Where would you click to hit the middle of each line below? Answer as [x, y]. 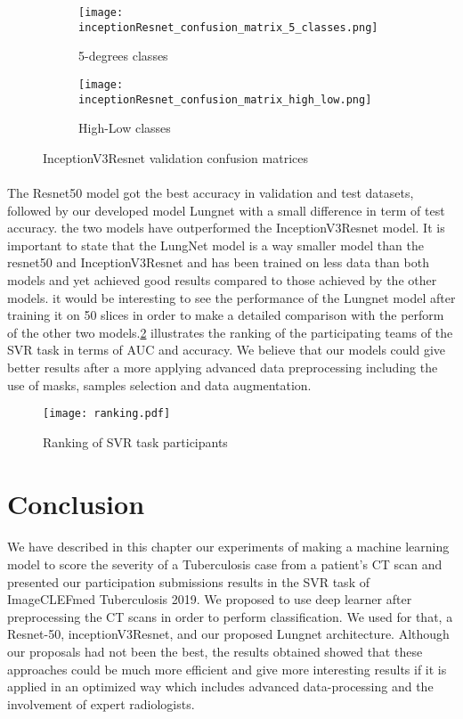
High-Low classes [125, 128]
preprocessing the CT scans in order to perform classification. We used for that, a [230, 616]
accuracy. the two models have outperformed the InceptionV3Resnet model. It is [226, 228]
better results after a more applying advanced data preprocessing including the [223, 367]
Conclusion [76, 503]
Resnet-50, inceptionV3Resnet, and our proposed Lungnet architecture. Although [228, 634]
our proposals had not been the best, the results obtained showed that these [215, 651]
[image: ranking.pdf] [107, 414]
